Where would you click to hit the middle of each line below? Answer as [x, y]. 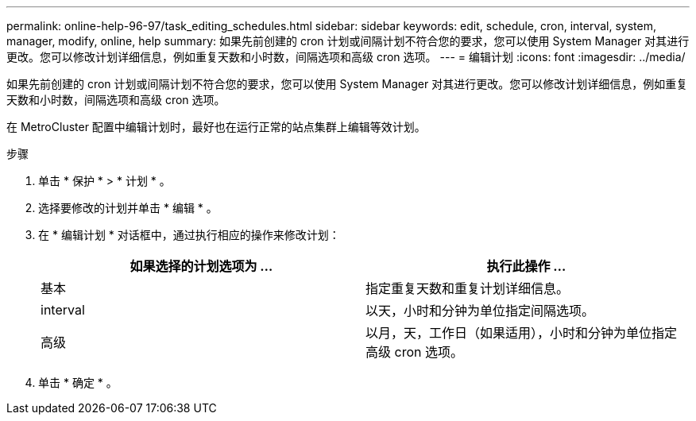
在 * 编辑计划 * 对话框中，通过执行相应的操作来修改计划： [189, 235]
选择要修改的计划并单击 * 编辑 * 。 [128, 208]
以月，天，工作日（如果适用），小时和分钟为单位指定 [522, 333]
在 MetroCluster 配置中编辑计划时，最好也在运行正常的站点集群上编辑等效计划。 [216, 127]
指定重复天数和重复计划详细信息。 [468, 288]
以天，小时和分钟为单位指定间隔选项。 [480, 311]
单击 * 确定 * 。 [78, 382]
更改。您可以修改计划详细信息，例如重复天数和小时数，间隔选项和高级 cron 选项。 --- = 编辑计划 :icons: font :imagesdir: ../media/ [346, 57]
